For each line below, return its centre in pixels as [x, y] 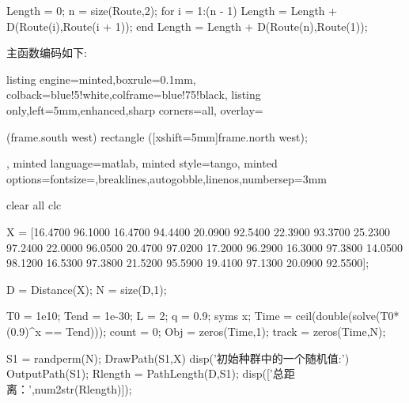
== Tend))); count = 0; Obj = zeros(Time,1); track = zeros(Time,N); [215, 331]
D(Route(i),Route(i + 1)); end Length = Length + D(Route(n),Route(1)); [187, 26]
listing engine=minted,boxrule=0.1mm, [101, 79]
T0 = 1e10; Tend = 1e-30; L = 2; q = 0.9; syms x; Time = [150, 316]
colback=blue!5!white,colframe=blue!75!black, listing [134, 94]
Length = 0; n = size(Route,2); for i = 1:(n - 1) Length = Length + [172, 10]
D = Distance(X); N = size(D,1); [87, 289]
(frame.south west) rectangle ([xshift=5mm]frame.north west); [157, 136]
